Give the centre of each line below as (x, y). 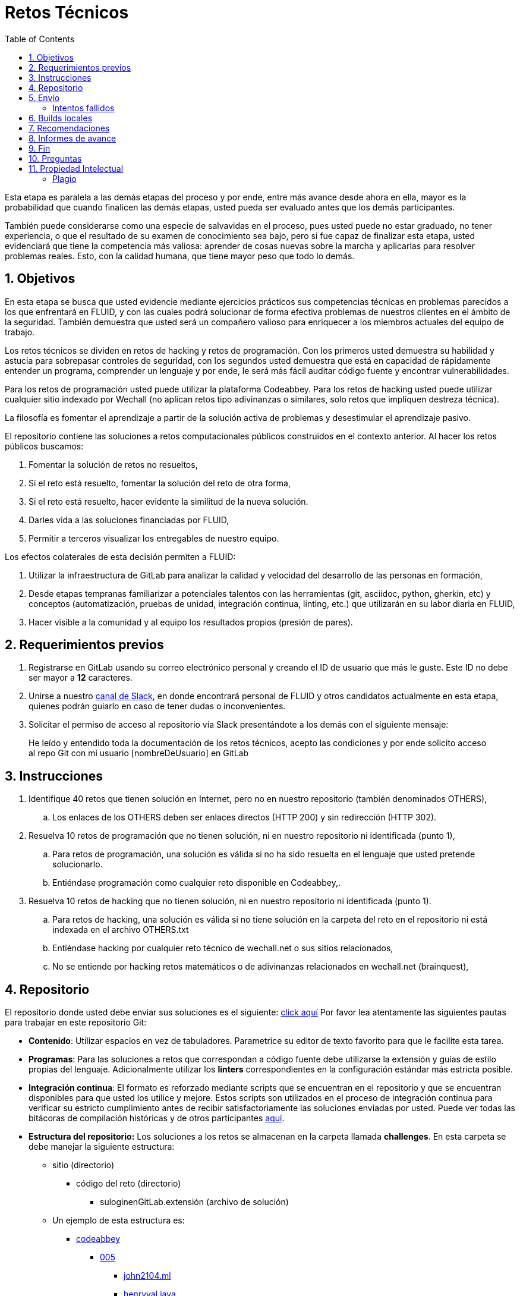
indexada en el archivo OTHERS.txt (121, 930)
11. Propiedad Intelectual (76, 168)
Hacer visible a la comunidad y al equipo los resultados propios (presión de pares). (191, 622)
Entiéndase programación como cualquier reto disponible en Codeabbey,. (197, 883)
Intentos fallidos (83, 108)
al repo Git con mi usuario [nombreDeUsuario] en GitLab (139, 753)
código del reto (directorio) (129, 1184)
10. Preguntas (55, 158)
